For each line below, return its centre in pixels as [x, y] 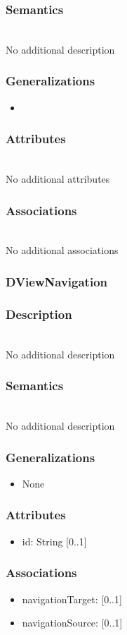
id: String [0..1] [54, 541]
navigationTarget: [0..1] [72, 599]
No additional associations [62, 250]
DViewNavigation [56, 281]
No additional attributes [58, 179]
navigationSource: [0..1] [72, 623]
